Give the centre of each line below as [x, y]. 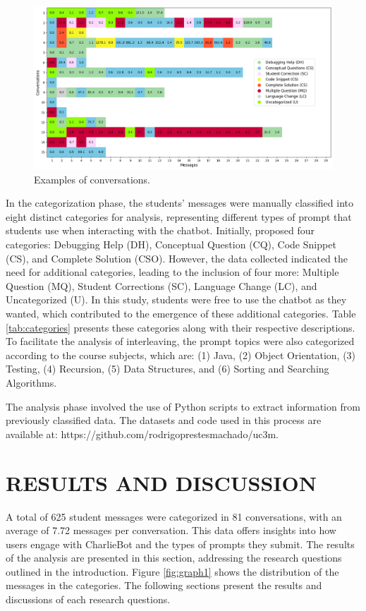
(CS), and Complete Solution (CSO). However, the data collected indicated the [177, 258]
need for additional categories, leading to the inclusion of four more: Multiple [172, 272]
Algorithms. [31, 382]
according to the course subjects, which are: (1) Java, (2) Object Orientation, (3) [181, 355]
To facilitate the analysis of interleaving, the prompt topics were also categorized [180, 341]
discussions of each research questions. [88, 599]
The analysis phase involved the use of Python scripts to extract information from [183, 406]
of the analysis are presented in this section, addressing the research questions [174, 558]
